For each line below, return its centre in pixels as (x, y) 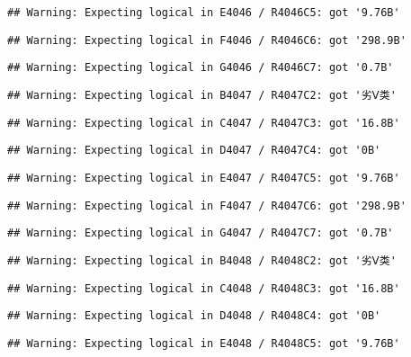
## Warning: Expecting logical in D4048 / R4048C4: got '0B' (194, 316)
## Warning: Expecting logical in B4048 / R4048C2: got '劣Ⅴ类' (202, 260)
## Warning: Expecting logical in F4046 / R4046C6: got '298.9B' (207, 40)
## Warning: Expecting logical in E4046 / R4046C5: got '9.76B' (204, 13)
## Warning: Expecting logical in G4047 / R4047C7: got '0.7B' (201, 233)
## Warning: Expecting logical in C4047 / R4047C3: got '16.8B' (204, 123)
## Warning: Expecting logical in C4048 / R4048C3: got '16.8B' (204, 288)
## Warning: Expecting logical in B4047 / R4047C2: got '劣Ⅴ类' (202, 95)
